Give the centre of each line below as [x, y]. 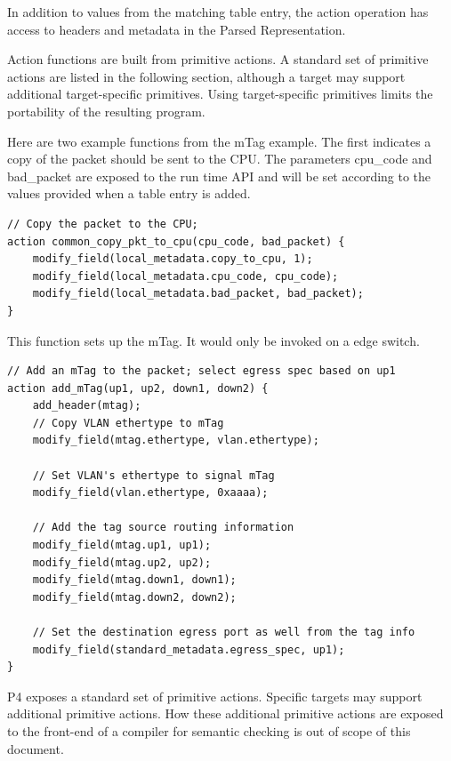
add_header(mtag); [87, 406]
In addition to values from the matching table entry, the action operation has [218, 12]
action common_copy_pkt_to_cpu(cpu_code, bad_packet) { [176, 241]
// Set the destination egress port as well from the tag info [224, 632]
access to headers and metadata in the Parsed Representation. [177, 29]
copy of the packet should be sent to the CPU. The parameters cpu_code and [220, 159]
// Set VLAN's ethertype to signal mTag [153, 475]
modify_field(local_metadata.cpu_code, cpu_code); [185, 276]
